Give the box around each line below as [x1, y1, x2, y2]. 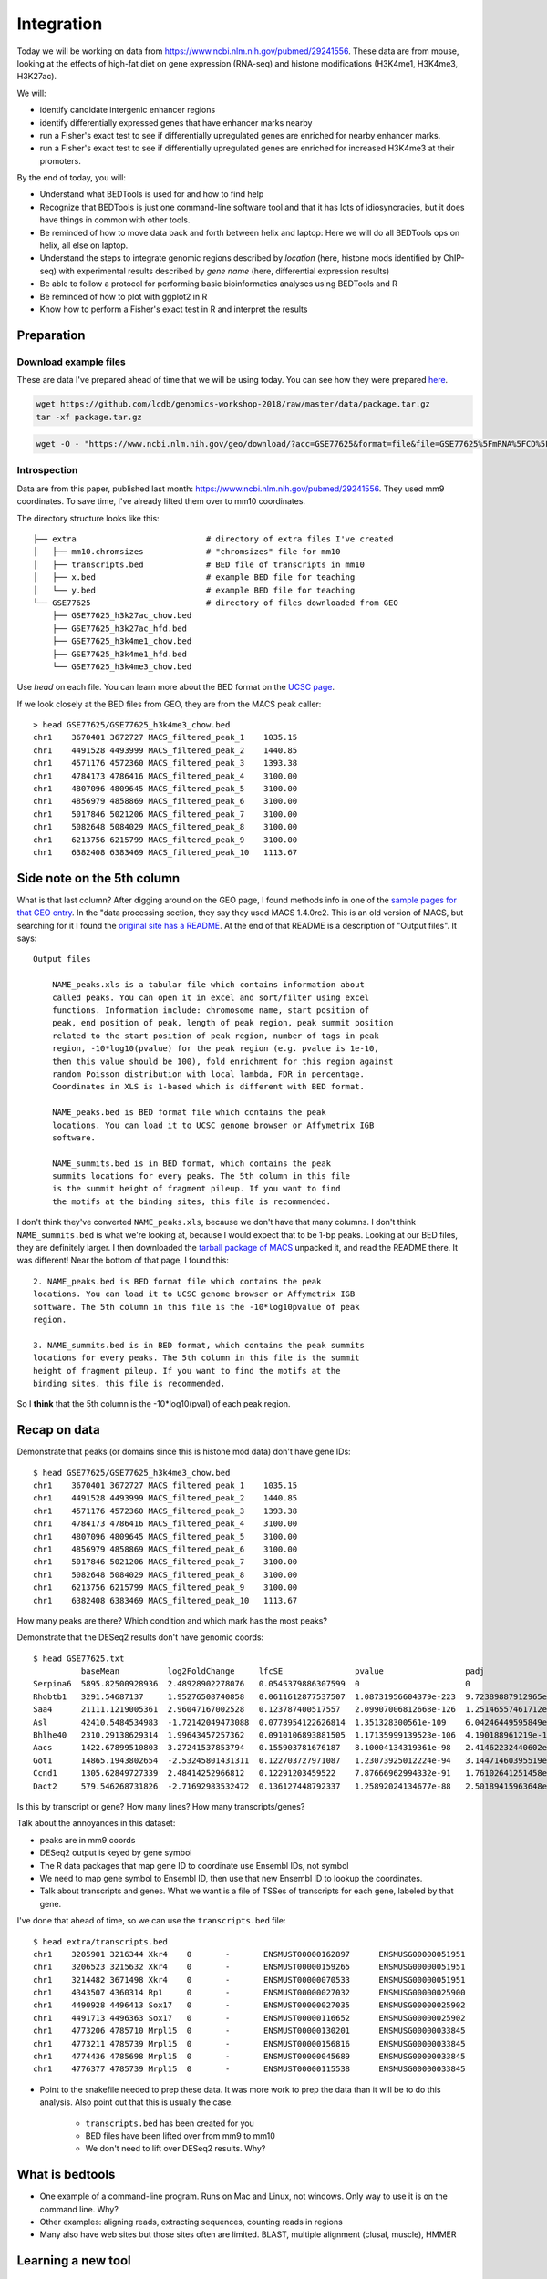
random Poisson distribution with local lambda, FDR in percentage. [51, 1068, 365, 1079]
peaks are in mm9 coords [39, 1834, 136, 1845]
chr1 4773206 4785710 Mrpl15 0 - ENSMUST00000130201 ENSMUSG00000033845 [33, 2026, 466, 2037]
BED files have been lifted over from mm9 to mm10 [85, 2129, 275, 2141]
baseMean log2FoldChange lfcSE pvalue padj [80, 1666, 485, 1676]
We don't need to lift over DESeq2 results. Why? [85, 2143, 266, 2154]
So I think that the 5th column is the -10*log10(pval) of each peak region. [16, 1398, 291, 1409]
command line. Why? [39, 2203, 119, 2214]
